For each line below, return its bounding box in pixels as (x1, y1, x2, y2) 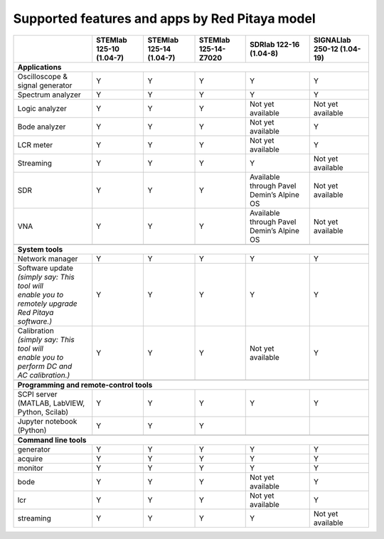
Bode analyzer (17, 122, 66, 132)
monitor (17, 463, 44, 473)
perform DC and (17, 361, 73, 371)
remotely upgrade (17, 299, 78, 309)
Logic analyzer (17, 103, 68, 113)
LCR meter (17, 139, 53, 149)
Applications (17, 62, 62, 72)
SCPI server (17, 389, 58, 399)
